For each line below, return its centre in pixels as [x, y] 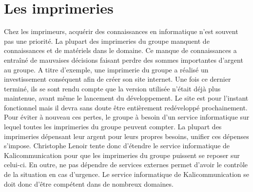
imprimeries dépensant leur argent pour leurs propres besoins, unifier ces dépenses [126, 136]
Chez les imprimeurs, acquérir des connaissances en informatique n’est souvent [121, 31]
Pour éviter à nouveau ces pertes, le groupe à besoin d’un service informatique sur [127, 117]
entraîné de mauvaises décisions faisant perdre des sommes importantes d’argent [124, 60]
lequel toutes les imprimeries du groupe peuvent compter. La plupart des [113, 127]
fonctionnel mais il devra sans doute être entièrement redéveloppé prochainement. [126, 107]
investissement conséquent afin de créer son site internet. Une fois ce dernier [117, 79]
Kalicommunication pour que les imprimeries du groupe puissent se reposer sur [122, 155]
